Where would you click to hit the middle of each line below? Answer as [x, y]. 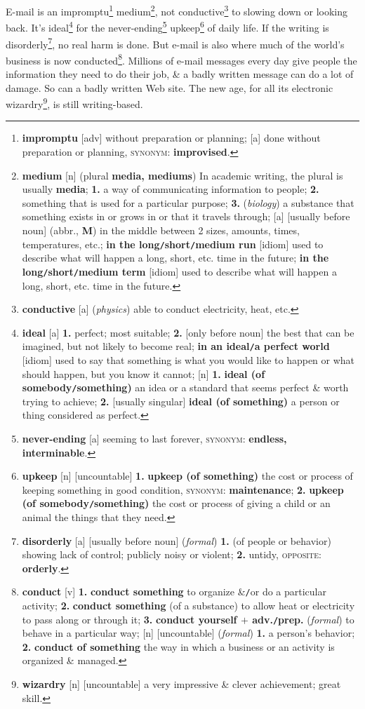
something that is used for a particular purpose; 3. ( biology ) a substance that [188, 202]
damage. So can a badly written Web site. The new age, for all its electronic [170, 87]
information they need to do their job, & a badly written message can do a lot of [180, 74]
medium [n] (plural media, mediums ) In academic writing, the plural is [182, 175]
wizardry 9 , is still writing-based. [74, 103]
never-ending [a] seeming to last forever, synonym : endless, [154, 438]
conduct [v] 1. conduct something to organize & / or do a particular [174, 592]
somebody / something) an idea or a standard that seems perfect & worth [185, 387]
